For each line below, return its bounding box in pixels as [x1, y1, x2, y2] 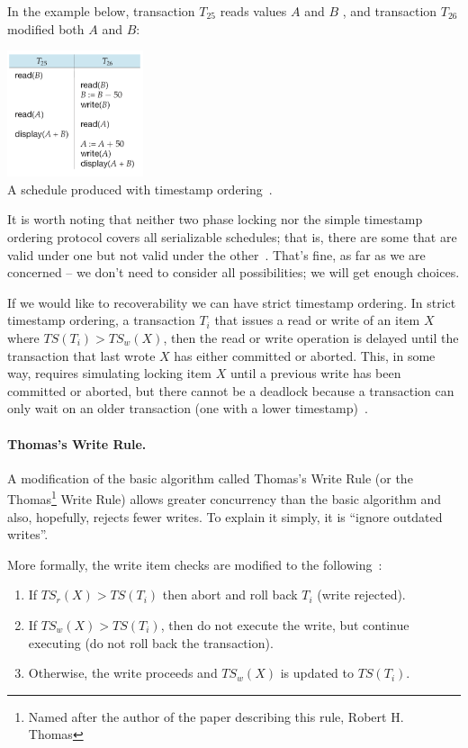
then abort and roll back [162, 585, 298, 604]
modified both [7, 19, 85, 38]
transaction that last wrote [7, 346, 156, 365]
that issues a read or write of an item [214, 311, 420, 329]
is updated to [280, 663, 355, 682]
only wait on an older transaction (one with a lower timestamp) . [7, 399, 368, 418]
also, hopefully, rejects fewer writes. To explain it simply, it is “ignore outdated [7, 507, 443, 526]
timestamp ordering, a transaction [7, 311, 195, 329]
